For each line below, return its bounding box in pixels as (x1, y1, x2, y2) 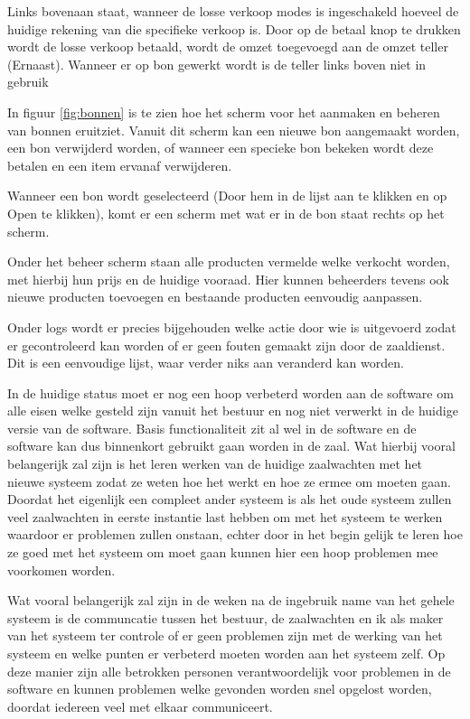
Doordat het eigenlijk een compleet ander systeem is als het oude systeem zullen (7, 490, 452, 509)
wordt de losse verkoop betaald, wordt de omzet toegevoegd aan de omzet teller (7, 37, 448, 56)
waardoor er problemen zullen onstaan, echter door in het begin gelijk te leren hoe (7, 525, 463, 544)
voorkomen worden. (7, 560, 116, 579)
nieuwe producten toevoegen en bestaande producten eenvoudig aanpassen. (7, 287, 423, 306)
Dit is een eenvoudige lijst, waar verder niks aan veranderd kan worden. (7, 353, 404, 372)
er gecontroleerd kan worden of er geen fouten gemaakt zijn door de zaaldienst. (7, 335, 446, 354)
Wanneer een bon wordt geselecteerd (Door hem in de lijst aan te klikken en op (7, 186, 447, 205)
